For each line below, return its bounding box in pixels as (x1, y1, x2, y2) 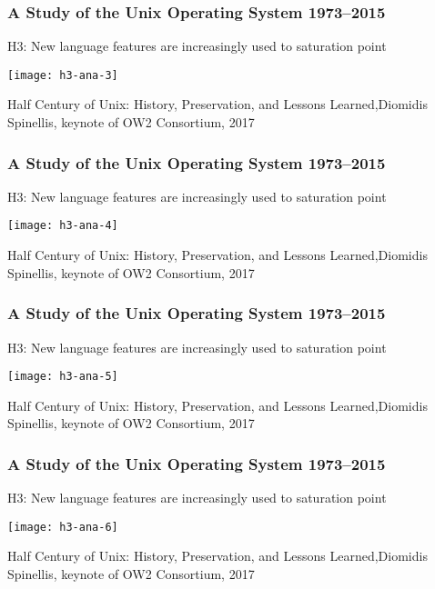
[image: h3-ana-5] (7, 370, 118, 384)
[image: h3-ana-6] (7, 520, 118, 534)
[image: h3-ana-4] (7, 219, 118, 233)
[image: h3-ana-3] (7, 68, 118, 82)
